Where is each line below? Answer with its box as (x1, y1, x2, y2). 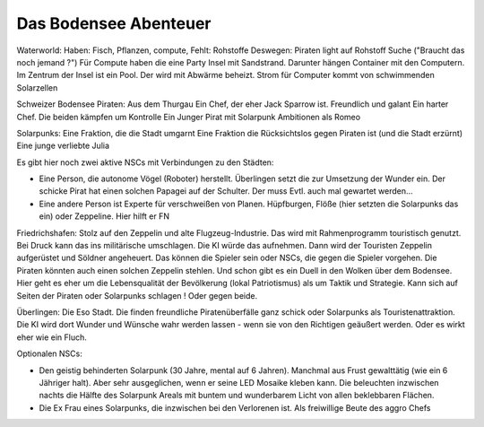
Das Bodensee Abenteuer (16, 13, 212, 33)
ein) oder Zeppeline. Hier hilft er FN (39, 211, 170, 222)
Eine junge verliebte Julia (16, 140, 110, 152)
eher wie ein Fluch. (16, 332, 87, 343)
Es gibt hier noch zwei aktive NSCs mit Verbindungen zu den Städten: (16, 157, 274, 168)
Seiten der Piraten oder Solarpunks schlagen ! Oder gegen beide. (16, 290, 258, 301)
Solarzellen (16, 82, 58, 93)
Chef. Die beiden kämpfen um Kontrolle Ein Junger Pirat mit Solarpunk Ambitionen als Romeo (16, 111, 361, 122)
